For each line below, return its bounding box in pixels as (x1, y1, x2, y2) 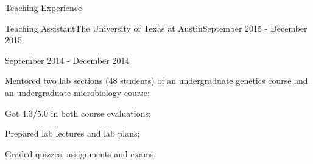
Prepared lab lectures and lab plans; (5, 127, 140, 140)
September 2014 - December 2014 (5, 53, 130, 66)
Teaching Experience (5, 1, 82, 13)
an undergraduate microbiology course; (5, 86, 150, 98)
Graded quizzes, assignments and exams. (5, 147, 156, 160)
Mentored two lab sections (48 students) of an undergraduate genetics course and (5, 74, 308, 87)
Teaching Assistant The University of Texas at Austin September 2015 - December (5, 21, 308, 34)
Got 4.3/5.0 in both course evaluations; (5, 106, 151, 119)
